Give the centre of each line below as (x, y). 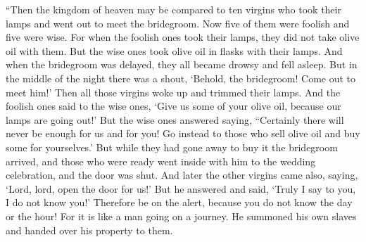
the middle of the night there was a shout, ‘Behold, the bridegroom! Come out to (181, 78)
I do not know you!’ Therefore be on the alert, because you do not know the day (179, 202)
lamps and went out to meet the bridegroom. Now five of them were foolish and (178, 23)
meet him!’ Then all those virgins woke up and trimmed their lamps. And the (173, 92)
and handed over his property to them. (89, 230)
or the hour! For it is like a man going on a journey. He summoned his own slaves (181, 216)
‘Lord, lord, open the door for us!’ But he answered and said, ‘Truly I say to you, (181, 188)
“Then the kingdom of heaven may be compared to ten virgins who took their (173, 9)
